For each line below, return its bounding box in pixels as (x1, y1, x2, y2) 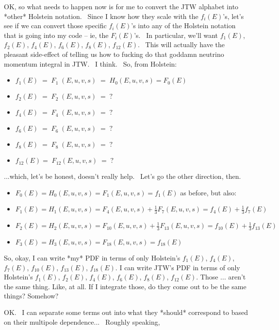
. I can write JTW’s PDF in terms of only (115, 262, 240, 272)
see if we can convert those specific (4, 20, 107, 31)
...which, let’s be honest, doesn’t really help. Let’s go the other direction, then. (4, 171, 241, 181)
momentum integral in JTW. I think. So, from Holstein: (4, 58, 177, 69)
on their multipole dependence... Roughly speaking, (4, 316, 160, 327)
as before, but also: (180, 187, 237, 197)
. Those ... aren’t (196, 272, 246, 282)
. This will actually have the (138, 39, 225, 50)
